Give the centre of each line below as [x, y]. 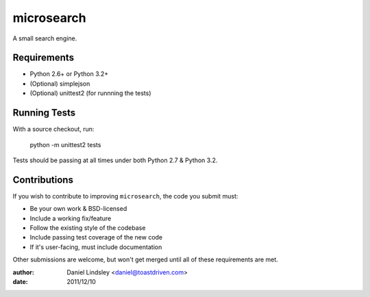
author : [23, 272]
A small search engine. [45, 38]
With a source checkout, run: [53, 129]
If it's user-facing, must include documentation [96, 247]
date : [20, 281]
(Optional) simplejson [60, 83]
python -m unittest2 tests [65, 144]
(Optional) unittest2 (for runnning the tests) [90, 93]
